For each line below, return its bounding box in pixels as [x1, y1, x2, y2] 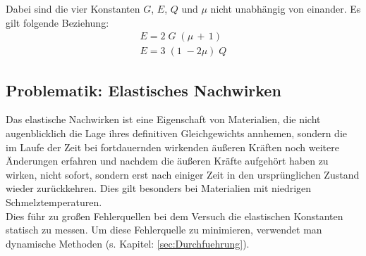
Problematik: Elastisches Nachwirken [6, 79, 281, 101]
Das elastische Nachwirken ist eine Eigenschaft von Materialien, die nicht [6, 112, 321, 127]
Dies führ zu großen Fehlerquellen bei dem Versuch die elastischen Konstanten [6, 208, 343, 223]
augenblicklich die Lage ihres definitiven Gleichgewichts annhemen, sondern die [6, 126, 347, 141]
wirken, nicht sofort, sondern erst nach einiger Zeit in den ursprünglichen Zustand [6, 167, 360, 181]
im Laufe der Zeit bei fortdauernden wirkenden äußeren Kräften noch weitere [6, 139, 339, 154]
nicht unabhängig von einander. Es [210, 1, 361, 15]
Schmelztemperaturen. [6, 195, 102, 210]
